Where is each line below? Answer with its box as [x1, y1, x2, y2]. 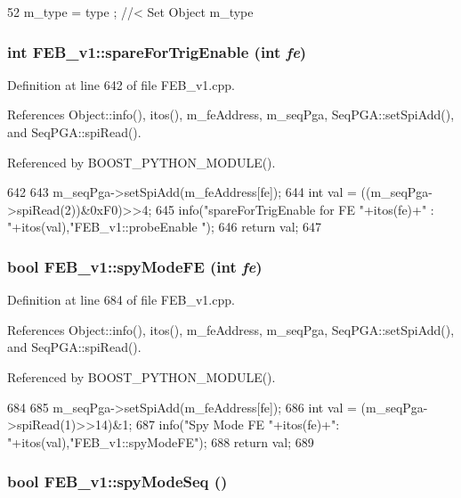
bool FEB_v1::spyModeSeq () [7, 470, 228, 493]
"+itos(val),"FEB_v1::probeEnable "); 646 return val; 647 [7, 217, 322, 236]
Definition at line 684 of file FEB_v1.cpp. [7, 290, 235, 309]
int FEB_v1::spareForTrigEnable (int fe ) [7, 40, 307, 62]
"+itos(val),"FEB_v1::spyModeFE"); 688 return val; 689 [7, 432, 314, 451]
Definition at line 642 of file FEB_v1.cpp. [7, 75, 235, 94]
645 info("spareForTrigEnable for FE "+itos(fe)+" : [155, 200, 434, 218]
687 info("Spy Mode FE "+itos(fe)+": [135, 415, 340, 434]
